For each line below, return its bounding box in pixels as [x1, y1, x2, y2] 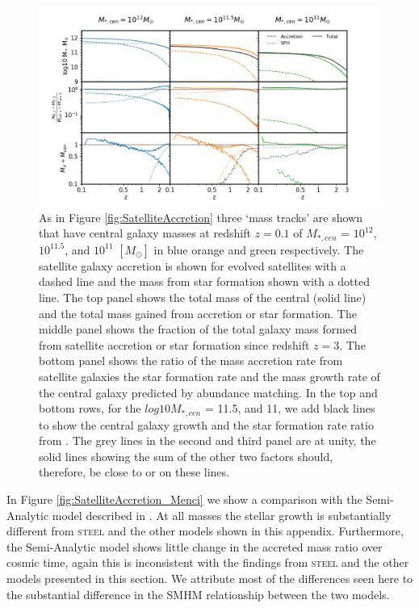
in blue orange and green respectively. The [153, 241, 364, 258]
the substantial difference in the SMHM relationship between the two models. [6, 585, 390, 602]
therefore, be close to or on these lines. [39, 463, 229, 480]
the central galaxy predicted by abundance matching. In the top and [39, 384, 378, 400]
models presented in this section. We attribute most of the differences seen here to [6, 569, 413, 586]
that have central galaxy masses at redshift [39, 224, 251, 241]
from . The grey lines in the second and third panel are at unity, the [39, 432, 376, 449]
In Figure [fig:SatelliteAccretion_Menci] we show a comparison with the [6, 491, 362, 507]
